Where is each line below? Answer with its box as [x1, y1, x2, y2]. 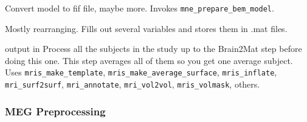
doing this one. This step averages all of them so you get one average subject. [5, 54, 293, 66]
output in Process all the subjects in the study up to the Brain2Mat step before [5, 42, 302, 55]
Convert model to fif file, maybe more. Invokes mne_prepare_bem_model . [5, 2, 274, 14]
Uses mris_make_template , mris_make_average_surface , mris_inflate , [5, 66, 277, 79]
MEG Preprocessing [5, 103, 106, 118]
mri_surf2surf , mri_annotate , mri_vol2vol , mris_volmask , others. [5, 78, 260, 91]
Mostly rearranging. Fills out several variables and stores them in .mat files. [5, 22, 288, 34]
